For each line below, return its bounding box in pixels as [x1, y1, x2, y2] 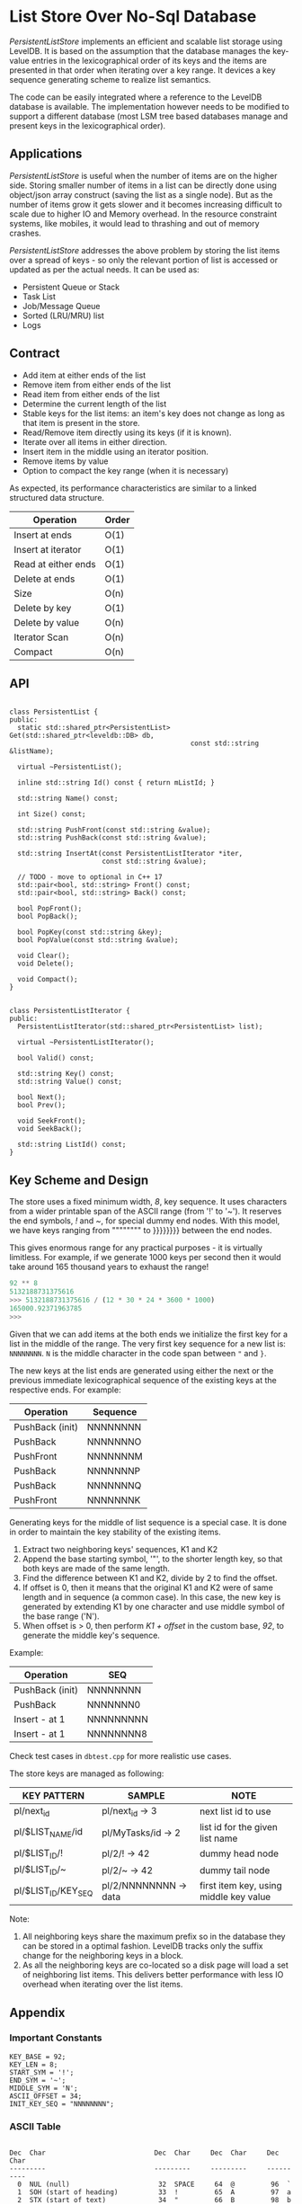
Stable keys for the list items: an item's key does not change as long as [22, 407, 286, 419]
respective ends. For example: [9, 1384, 121, 1395]
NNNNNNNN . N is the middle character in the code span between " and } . [9, 1347, 267, 1358]
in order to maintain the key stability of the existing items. [9, 1526, 222, 1537]
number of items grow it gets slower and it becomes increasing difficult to [9, 199, 283, 209]
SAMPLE [127, 1789, 165, 1801]
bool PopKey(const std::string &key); [17, 928, 164, 937]
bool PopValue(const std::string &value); [17, 936, 179, 945]
